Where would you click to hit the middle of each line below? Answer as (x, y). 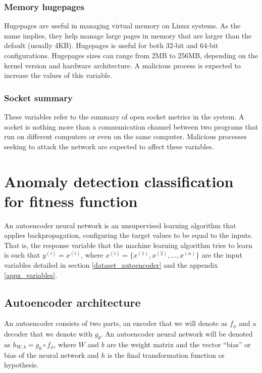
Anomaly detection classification (119, 181)
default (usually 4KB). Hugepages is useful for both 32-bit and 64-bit (111, 45)
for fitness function (71, 201)
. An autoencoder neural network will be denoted (177, 333)
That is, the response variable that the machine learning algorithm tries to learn (128, 245)
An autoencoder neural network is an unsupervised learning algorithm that (120, 225)
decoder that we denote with (48, 333)
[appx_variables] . (31, 275)
